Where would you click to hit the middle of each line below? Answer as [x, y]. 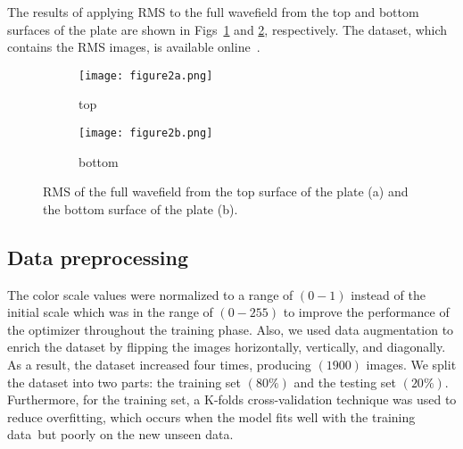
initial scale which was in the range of [110, 312]
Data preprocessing [98, 257]
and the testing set [345, 382]
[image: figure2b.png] [146, 133]
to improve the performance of [366, 312]
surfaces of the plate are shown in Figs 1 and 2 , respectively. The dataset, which [227, 29]
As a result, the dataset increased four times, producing [159, 365]
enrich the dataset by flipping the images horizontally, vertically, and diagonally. [227, 347]
